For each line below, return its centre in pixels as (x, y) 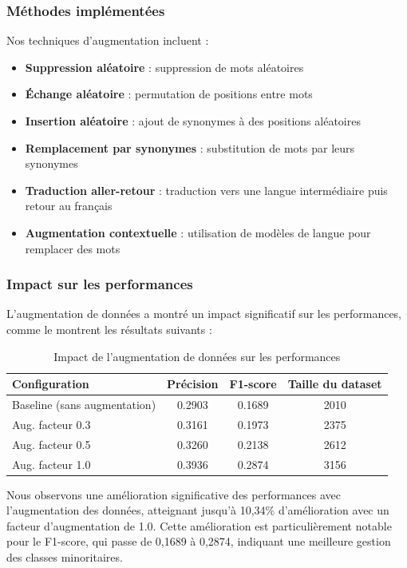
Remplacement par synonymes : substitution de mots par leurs (190, 147)
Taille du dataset (335, 384)
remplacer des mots (73, 248)
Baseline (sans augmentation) (84, 404)
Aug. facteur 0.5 (51, 444)
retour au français (69, 206)
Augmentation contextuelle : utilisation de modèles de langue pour (198, 232)
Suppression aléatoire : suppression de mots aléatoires (164, 67)
